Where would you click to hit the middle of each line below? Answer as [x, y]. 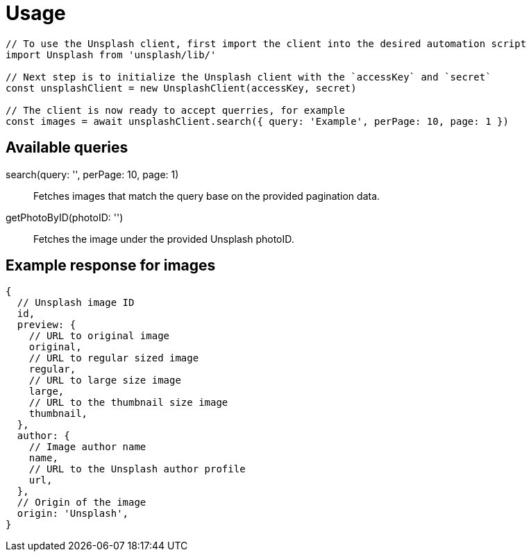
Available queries [67, 148]
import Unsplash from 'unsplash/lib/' [111, 54]
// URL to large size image [105, 380]
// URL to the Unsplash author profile [137, 469]
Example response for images [111, 266]
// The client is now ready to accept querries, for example [175, 110]
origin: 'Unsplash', [73, 514]
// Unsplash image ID [76, 303]
